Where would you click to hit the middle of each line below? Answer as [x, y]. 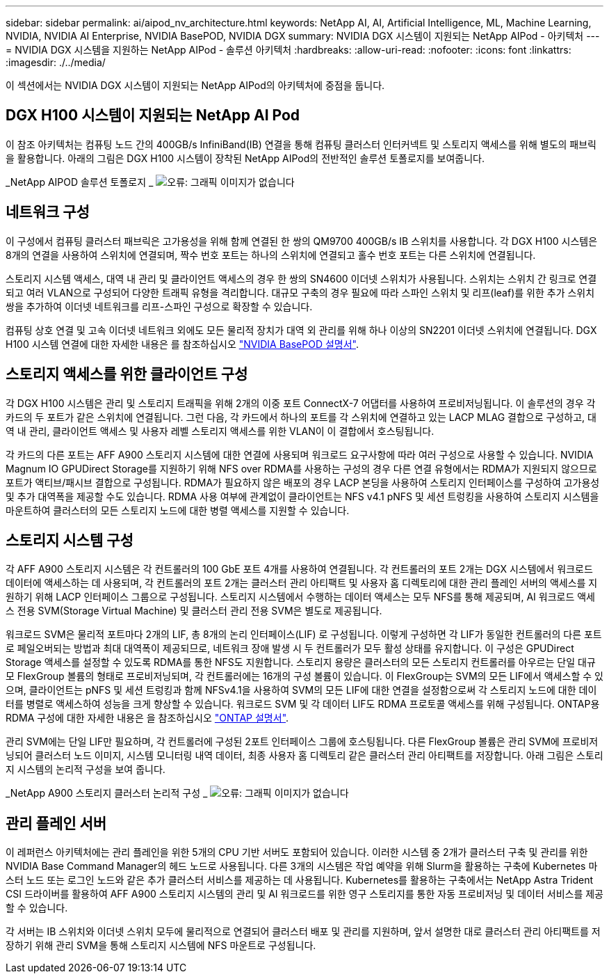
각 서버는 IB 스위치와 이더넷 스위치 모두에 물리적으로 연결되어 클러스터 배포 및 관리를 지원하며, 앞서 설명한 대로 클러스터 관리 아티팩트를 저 [303, 932]
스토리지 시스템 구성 [70, 540]
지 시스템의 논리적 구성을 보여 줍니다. [86, 770]
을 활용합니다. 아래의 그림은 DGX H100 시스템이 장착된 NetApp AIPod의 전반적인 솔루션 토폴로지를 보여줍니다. [245, 158]
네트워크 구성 [48, 212]
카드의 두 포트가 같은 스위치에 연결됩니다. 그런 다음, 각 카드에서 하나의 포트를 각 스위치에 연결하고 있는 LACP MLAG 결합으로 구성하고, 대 [301, 417]
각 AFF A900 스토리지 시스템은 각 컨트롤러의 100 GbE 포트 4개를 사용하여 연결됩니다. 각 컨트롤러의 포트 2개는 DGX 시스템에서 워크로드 [299, 569]
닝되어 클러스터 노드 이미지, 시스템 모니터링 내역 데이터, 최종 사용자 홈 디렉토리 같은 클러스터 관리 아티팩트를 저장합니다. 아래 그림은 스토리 [304, 756]
